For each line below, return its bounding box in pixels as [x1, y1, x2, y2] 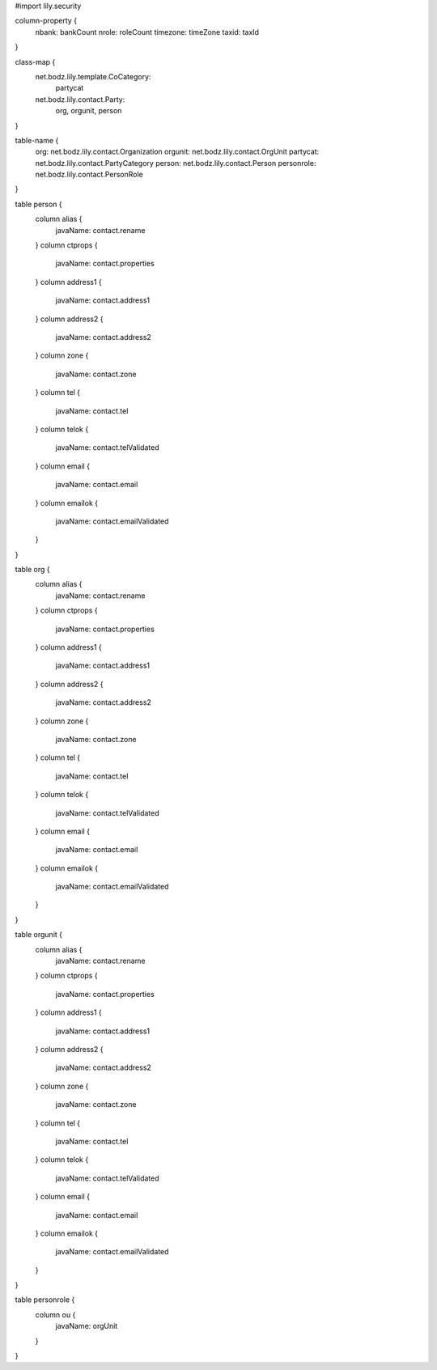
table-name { [15, 135, 59, 145]
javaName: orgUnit [55, 1321, 118, 1331]
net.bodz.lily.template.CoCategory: [35, 71, 151, 81]
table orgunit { [15, 930, 63, 939]
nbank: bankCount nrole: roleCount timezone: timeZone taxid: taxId [35, 27, 259, 36]
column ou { [35, 1309, 76, 1319]
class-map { [15, 57, 56, 66]
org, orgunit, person [55, 106, 122, 116]
